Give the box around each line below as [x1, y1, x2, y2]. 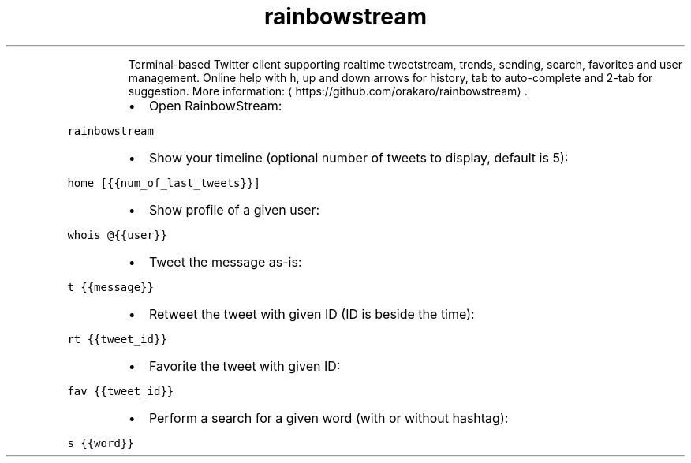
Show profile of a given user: [148, 201, 320, 218]
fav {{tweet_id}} [67, 384, 174, 398]
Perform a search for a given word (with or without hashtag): [148, 409, 509, 426]
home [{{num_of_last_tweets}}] [67, 176, 260, 189]
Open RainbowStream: [148, 97, 282, 114]
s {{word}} [67, 436, 134, 450]
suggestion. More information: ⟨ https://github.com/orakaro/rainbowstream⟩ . [128, 84, 528, 98]
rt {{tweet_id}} [67, 332, 167, 345]
